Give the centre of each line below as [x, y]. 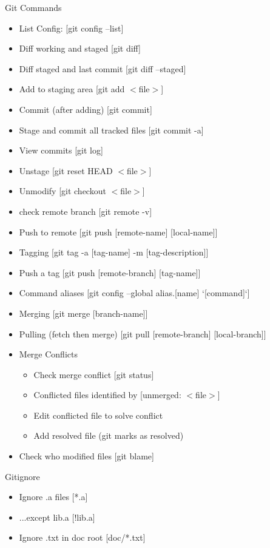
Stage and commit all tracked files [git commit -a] [111, 130]
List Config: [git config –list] [71, 28]
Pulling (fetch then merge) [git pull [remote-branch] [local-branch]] [143, 333]
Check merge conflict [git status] [94, 374]
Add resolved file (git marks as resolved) [109, 435]
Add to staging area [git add [72, 89]
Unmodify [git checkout [62, 191]
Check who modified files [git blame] [86, 456]
